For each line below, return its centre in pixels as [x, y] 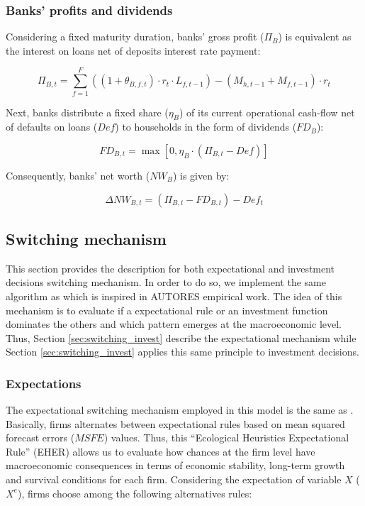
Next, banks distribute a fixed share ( [87, 112]
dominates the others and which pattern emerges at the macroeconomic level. [174, 324]
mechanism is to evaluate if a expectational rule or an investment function [167, 310]
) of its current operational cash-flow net [267, 112]
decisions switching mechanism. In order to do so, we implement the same [166, 282]
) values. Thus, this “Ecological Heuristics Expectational [226, 438]
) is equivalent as [315, 37]
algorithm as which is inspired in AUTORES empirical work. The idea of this [174, 296]
